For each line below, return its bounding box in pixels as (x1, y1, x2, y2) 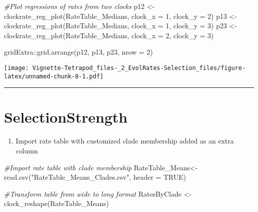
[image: (4, 64, 29, 71)
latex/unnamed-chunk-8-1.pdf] (4, 72, 104, 80)
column (15, 145, 38, 155)
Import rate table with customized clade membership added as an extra (15, 136, 234, 146)
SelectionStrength (4, 107, 128, 127)
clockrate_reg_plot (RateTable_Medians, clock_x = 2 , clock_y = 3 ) (4, 30, 214, 40)
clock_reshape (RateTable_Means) (4, 198, 109, 209)
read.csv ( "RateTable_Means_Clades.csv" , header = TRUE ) (4, 172, 186, 182)
